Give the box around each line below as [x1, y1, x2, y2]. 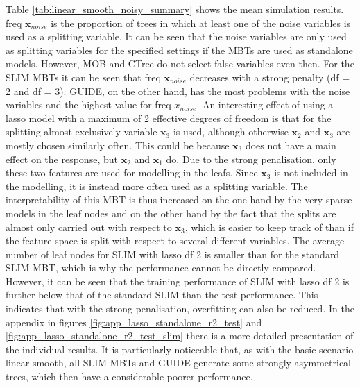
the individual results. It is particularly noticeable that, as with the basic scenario [6, 341, 354, 356]
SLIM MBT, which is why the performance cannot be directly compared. [6, 260, 316, 275]
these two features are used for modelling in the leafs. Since [6, 165, 258, 180]
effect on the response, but [6, 151, 118, 166]
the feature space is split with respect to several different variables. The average [6, 233, 345, 248]
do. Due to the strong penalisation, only [166, 151, 336, 166]
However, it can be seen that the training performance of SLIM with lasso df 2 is [6, 273, 350, 288]
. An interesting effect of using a [196, 97, 334, 112]
